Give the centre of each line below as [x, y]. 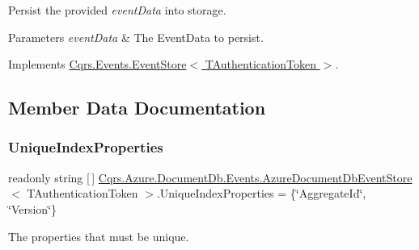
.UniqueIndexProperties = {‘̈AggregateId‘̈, [261, 193]
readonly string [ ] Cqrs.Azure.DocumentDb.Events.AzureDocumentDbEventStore [210, 177]
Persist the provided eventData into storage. [117, 10]
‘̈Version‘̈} [33, 208]
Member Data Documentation [137, 108]
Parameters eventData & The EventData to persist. [136, 37]
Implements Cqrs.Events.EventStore [97, 64]
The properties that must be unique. [99, 236]
